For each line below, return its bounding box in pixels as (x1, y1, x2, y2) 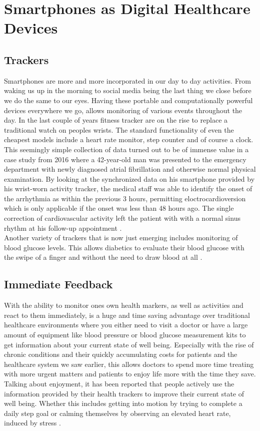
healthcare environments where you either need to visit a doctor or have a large (4, 319, 248, 330)
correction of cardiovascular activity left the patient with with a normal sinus (4, 213, 240, 223)
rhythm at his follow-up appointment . (4, 222, 122, 233)
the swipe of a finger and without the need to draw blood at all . (4, 252, 202, 262)
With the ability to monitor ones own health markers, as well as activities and (4, 300, 243, 310)
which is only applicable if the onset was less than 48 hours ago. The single (4, 203, 234, 213)
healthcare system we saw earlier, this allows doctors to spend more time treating (4, 358, 254, 369)
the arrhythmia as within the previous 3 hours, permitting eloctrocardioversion (4, 193, 246, 203)
